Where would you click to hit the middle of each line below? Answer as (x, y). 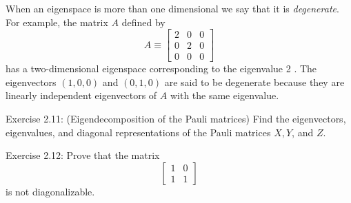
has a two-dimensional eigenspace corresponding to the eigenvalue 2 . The (161, 68)
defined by (143, 22)
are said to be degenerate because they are (254, 82)
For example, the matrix (57, 22)
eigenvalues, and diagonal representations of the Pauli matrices (138, 132)
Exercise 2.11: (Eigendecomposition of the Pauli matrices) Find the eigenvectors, (176, 119)
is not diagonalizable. (50, 191)
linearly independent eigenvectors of (81, 95)
